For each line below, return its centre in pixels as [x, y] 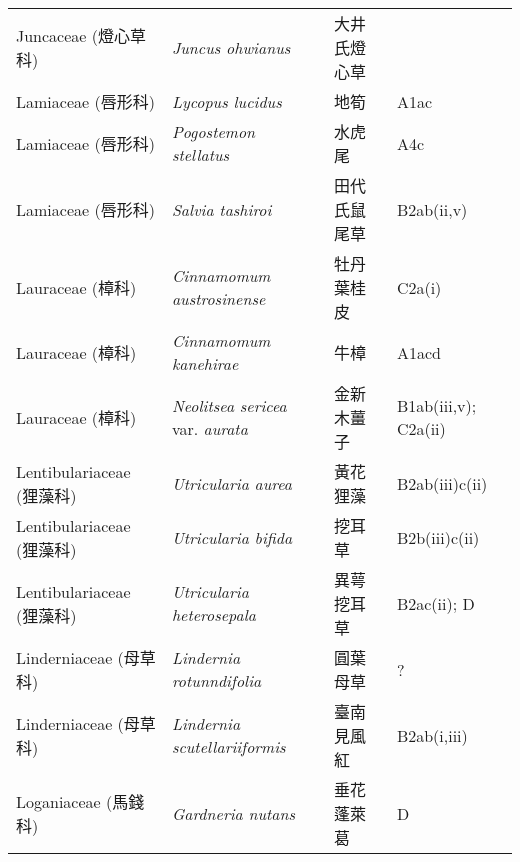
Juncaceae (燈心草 [81, 35]
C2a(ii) [421, 428]
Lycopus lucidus [226, 101]
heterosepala [213, 614]
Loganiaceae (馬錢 [80, 801]
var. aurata [209, 428]
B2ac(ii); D [435, 603]
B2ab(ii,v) [432, 209]
